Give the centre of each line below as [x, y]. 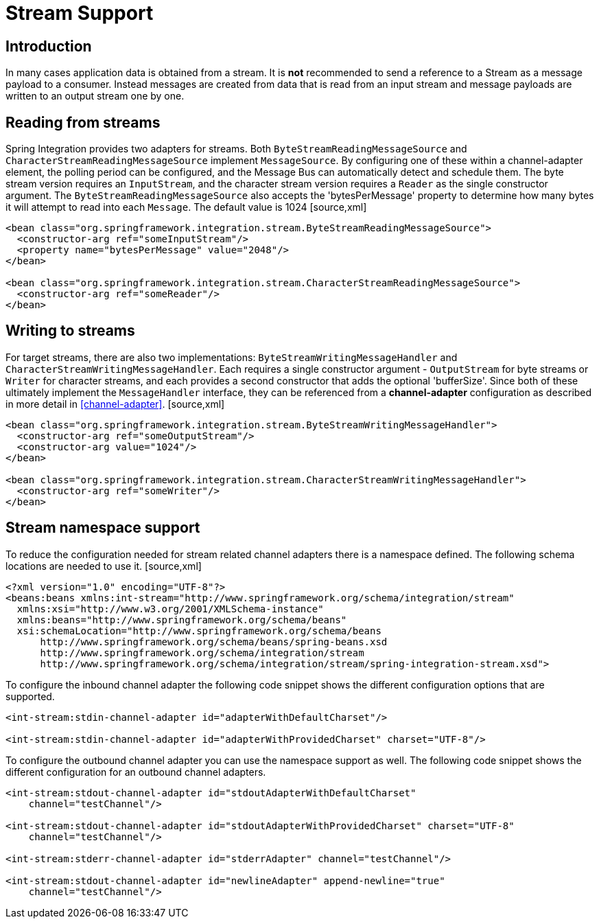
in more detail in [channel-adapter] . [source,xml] [115, 404]
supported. [30, 696]
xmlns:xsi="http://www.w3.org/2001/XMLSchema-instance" [170, 609]
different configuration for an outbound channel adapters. [136, 772]
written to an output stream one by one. [95, 96]
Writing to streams [70, 331]
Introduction [49, 46]
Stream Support [80, 13]
